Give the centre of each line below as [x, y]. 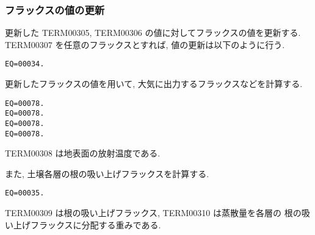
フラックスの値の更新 [55, 9]
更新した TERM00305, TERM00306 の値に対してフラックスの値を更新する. [153, 33]
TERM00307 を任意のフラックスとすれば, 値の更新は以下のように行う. [145, 44]
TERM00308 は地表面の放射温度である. [83, 153]
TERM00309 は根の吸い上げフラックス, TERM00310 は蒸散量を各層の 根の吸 [157, 213]
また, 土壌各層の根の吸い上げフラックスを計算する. [107, 173]
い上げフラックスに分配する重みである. [83, 224]
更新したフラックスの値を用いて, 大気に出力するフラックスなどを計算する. [154, 84]
